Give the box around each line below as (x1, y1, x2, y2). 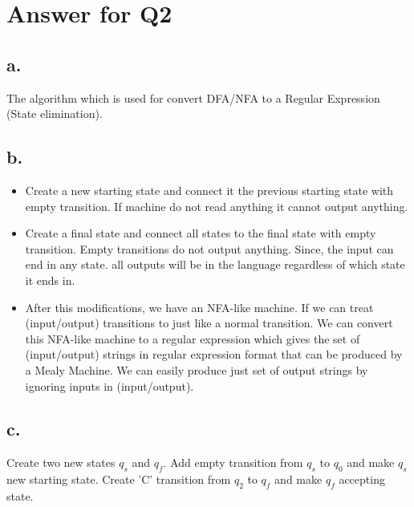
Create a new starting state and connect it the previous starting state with (25, 181, 394, 198)
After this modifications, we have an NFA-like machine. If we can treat (25, 298, 374, 315)
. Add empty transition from (163, 454, 303, 471)
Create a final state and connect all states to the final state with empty (25, 225, 376, 241)
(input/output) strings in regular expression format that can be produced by (25, 346, 403, 363)
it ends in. (25, 271, 75, 288)
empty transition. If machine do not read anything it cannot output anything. (25, 197, 408, 214)
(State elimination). (6, 105, 103, 122)
